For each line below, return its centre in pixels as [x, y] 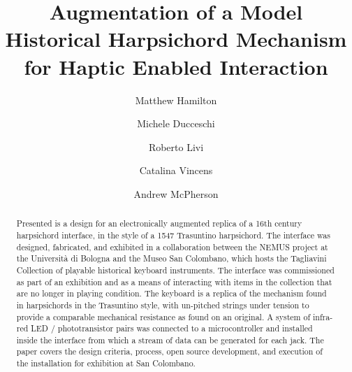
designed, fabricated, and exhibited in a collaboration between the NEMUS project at [172, 246]
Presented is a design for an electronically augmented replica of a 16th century [159, 223]
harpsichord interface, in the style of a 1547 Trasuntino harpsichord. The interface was [173, 235]
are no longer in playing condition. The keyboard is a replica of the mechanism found [171, 293]
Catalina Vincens [176, 170]
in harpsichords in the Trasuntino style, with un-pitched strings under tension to [163, 305]
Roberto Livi [176, 146]
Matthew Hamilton [176, 100]
